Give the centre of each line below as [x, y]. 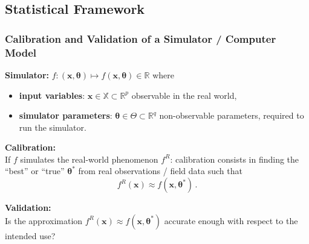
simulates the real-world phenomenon [89, 159]
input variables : [52, 95]
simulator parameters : [66, 115]
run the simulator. [53, 127]
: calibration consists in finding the [235, 159]
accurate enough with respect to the [231, 220]
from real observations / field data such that [160, 171]
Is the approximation [44, 220]
